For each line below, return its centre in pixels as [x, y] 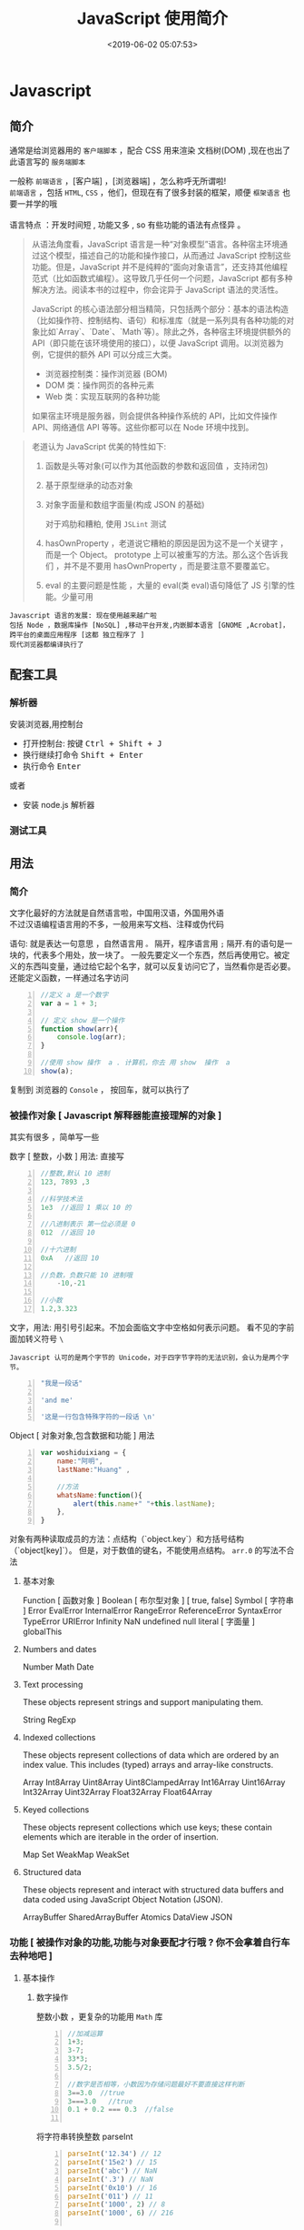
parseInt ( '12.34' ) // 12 [114, 2154]
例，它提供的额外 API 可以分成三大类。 [104, 354]
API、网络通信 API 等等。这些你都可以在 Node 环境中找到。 [142, 427]
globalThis [42, 1632]
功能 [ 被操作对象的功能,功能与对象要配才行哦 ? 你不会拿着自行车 [150, 1942]
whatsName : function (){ [100, 1495]
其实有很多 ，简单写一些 [54, 1137]
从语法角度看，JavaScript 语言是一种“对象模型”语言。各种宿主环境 [156, 244]
